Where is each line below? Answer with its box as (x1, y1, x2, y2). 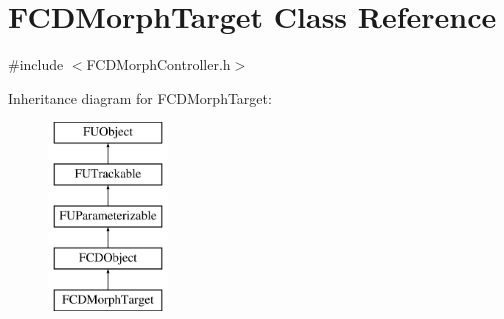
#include (8, 54, 64, 75)
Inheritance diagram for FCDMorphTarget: (8, 87, 272, 108)
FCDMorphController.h (86, 54, 231, 75)
